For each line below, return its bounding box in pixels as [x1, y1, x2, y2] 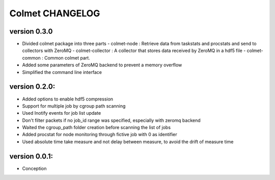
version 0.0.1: [9, 152, 53, 161]
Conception [22, 165, 47, 171]
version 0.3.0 [9, 27, 53, 36]
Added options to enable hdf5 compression [22, 96, 114, 102]
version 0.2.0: [9, 82, 56, 91]
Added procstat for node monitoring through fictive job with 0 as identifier [22, 132, 178, 138]
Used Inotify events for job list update [22, 110, 101, 116]
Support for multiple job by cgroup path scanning [22, 102, 126, 109]
